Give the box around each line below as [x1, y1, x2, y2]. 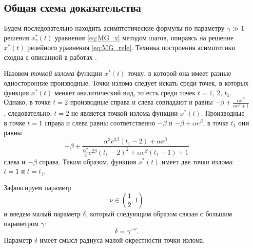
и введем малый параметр [4, 209, 81, 219]
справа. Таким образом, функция [39, 156, 136, 166]
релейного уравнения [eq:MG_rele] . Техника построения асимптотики [27, 42, 235, 53]
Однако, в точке [4, 97, 51, 107]
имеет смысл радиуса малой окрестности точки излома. [39, 234, 205, 245]
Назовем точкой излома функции [4, 68, 102, 78]
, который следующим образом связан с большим [86, 209, 232, 219]
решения [4, 32, 29, 42]
